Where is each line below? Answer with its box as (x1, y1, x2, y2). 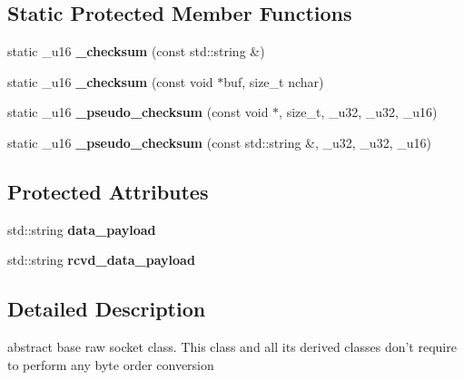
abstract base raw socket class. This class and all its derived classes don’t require (7, 337, 457, 356)
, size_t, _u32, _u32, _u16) (279, 102, 438, 122)
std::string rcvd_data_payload (7, 250, 195, 269)
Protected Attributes (7, 177, 209, 205)
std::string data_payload (7, 219, 156, 239)
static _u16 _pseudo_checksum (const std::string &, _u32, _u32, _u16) (7, 132, 431, 151)
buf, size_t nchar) (223, 72, 324, 91)
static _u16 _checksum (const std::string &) (7, 42, 265, 61)
